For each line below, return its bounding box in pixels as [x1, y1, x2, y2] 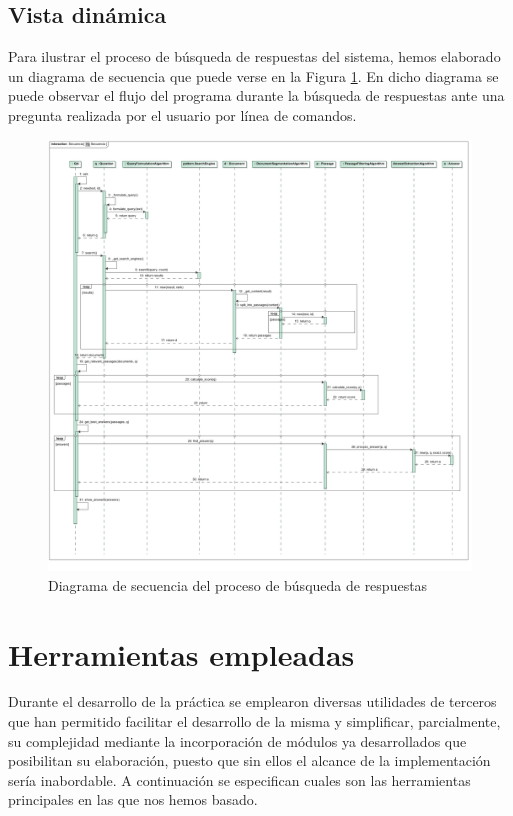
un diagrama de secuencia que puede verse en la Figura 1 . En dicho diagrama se [8, 65, 499, 86]
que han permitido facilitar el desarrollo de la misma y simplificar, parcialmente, [8, 711, 501, 732]
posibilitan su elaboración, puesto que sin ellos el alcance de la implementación [8, 750, 491, 771]
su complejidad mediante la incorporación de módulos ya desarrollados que [8, 730, 467, 751]
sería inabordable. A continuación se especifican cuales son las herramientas [8, 769, 471, 790]
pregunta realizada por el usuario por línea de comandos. [8, 104, 357, 125]
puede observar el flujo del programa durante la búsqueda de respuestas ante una [8, 85, 505, 106]
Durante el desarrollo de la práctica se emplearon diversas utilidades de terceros [8, 691, 497, 712]
